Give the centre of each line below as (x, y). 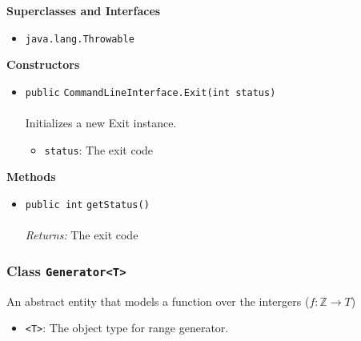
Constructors (43, 64)
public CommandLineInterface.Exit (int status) (150, 92)
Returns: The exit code (82, 235)
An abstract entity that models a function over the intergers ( (158, 301)
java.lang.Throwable (80, 39)
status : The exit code (99, 149)
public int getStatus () (87, 205)
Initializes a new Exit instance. (101, 123)
